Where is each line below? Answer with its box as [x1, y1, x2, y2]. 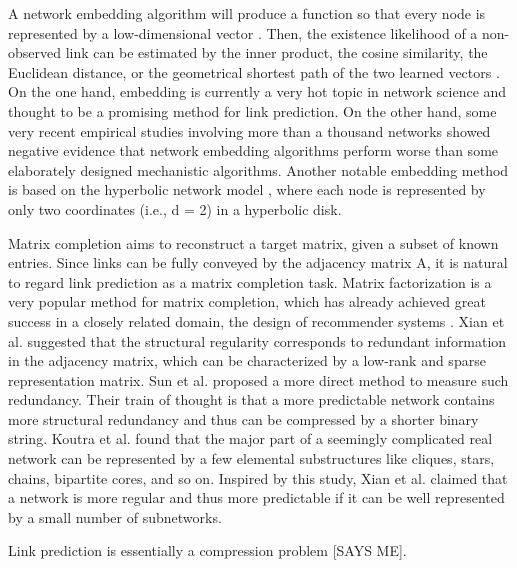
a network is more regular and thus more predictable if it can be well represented [8, 487, 505, 508]
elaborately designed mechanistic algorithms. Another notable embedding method [8, 159, 509, 180]
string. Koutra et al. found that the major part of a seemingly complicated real [8, 428, 493, 449]
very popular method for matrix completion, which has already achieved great [8, 291, 486, 312]
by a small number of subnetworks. [8, 506, 222, 527]
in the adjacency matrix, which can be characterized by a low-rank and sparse [8, 350, 486, 371]
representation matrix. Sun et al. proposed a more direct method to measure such [8, 369, 509, 390]
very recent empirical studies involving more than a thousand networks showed [8, 120, 491, 141]
